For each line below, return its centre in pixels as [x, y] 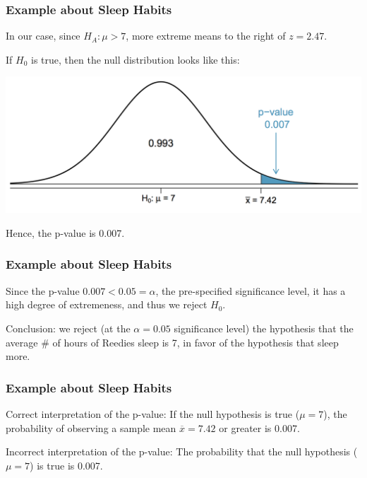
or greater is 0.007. [259, 427]
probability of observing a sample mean [91, 427]
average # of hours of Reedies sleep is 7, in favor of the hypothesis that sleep [172, 342]
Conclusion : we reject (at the [68, 328]
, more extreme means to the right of [206, 36]
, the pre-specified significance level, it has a [251, 290]
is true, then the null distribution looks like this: [135, 59]
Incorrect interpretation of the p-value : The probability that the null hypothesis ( [182, 451]
